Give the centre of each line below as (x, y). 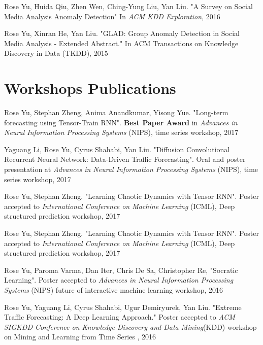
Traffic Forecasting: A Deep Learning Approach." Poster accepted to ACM (120, 317)
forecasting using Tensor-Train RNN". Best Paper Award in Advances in (121, 122)
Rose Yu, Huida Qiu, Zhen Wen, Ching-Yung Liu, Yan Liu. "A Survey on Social (128, 6)
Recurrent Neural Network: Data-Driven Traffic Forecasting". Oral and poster (125, 159)
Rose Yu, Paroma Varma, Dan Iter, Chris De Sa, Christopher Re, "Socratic (121, 270)
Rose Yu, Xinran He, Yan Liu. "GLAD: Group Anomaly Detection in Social (122, 33)
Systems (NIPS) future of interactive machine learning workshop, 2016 (114, 290)
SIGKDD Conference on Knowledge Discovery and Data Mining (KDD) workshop (130, 326)
